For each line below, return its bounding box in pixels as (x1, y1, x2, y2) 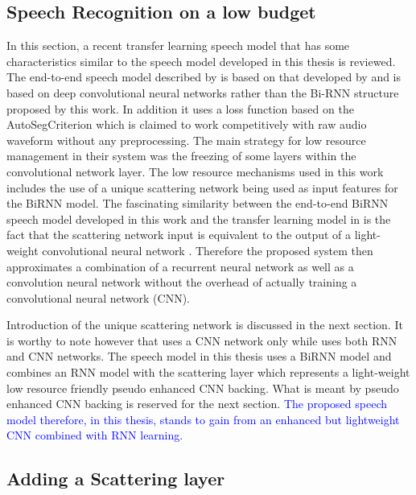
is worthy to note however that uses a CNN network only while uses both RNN (6, 332, 397, 349)
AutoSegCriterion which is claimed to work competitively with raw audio (6, 116, 367, 133)
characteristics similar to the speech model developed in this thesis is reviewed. (6, 52, 396, 69)
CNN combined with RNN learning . (6, 427, 183, 443)
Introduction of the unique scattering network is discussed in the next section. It (6, 316, 403, 333)
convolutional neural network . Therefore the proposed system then (42, 241, 373, 258)
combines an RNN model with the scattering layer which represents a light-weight (6, 364, 410, 381)
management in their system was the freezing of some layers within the (6, 147, 356, 164)
